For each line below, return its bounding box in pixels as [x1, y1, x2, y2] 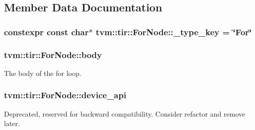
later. [4, 118, 20, 129]
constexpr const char [4, 25, 89, 38]
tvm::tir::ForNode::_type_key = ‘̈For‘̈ [95, 25, 252, 38]
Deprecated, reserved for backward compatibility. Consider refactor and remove [4, 108, 246, 119]
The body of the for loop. [4, 67, 82, 78]
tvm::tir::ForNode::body [4, 48, 102, 61]
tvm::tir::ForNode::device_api [4, 89, 126, 101]
